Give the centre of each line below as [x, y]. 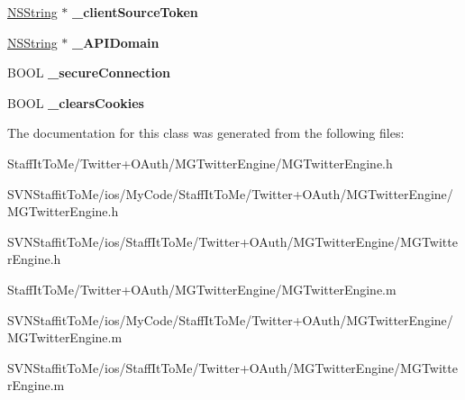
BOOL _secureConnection [89, 73]
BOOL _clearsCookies [76, 102]
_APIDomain [116, 42]
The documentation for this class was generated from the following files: [206, 133]
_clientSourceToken [135, 12]
